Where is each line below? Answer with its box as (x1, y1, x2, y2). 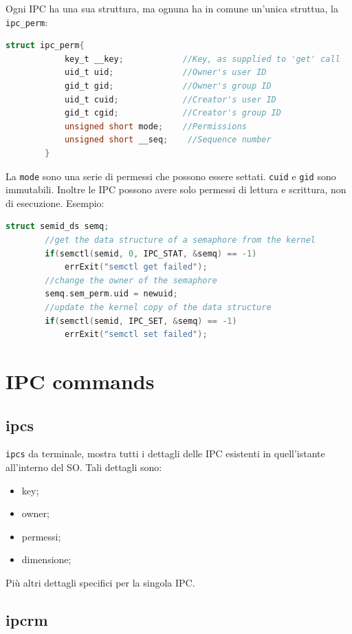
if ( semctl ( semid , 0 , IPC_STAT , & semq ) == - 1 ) (45, 248, 257, 259)
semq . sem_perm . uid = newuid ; (45, 289, 178, 299)
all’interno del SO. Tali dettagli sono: (5, 460, 162, 474)
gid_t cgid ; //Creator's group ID (64, 108, 281, 118)
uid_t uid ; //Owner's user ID (64, 67, 267, 78)
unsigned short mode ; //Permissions (64, 121, 247, 131)
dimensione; (21, 552, 71, 567)
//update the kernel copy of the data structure (45, 303, 272, 312)
